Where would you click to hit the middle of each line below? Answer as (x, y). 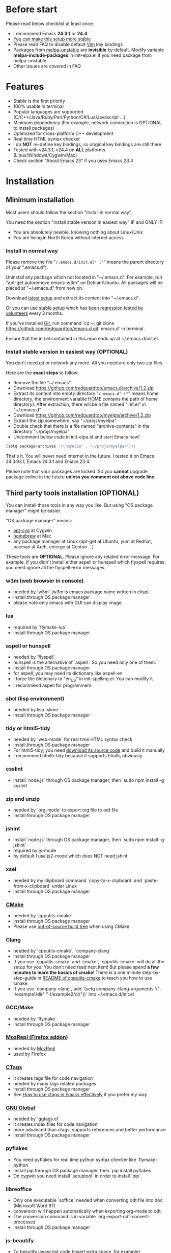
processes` (25, 1222)
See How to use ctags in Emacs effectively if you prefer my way (80, 1095)
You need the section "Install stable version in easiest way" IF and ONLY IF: (85, 222)
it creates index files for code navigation (55, 1124)
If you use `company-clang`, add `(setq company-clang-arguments (83, 989)
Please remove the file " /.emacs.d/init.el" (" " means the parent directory (85, 262)
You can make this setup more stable (52, 39)
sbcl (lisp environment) (35, 699)
